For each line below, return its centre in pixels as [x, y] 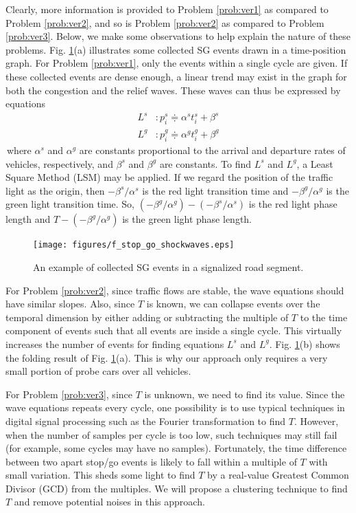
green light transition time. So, [70, 204]
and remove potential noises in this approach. [109, 502]
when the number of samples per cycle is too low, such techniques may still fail [171, 434]
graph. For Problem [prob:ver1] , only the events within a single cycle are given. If [177, 63]
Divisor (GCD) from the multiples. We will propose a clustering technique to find [177, 488]
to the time [324, 317]
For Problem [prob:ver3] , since [69, 394]
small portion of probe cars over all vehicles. [98, 371]
